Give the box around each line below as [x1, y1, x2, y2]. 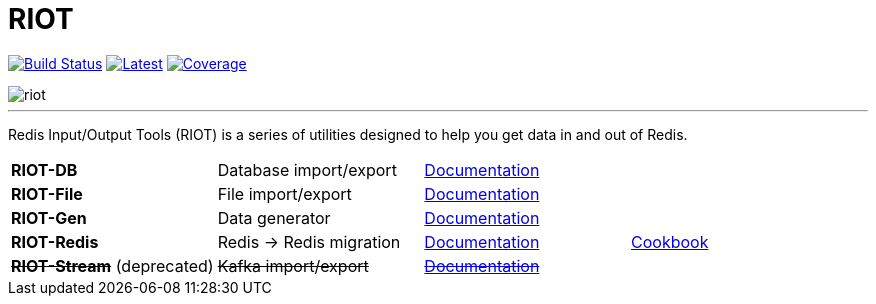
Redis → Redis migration [217, 231, 401, 252]
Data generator [217, 207, 331, 228]
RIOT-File [11, 183, 83, 204]
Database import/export [217, 159, 397, 180]
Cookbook [631, 231, 709, 252]
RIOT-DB [11, 159, 78, 180]
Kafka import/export [217, 255, 369, 276]
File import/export [217, 183, 352, 204]
